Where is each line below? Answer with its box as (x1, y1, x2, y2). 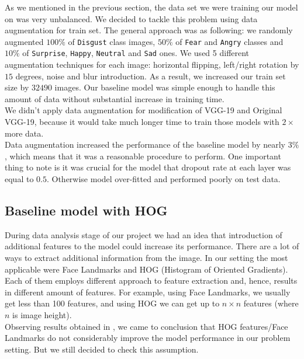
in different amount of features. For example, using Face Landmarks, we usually (5, 285, 291, 298)
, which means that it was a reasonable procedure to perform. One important (5, 149, 281, 162)
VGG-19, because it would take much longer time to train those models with (5, 116, 279, 128)
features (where (243, 297, 299, 309)
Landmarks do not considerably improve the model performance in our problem (5, 332, 291, 344)
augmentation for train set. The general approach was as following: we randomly (5, 24, 293, 36)
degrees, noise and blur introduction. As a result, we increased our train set (15, 69, 286, 82)
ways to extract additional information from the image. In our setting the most (5, 252, 288, 264)
